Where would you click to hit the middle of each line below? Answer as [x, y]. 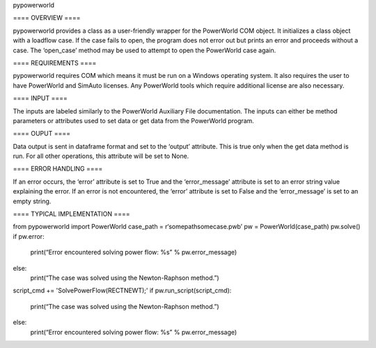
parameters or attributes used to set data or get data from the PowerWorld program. [133, 120]
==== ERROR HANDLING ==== [58, 169]
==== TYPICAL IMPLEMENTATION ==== [71, 214]
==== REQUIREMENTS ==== [55, 63]
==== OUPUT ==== [42, 134]
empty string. [32, 201]
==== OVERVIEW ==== [47, 18]
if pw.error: [29, 236]
